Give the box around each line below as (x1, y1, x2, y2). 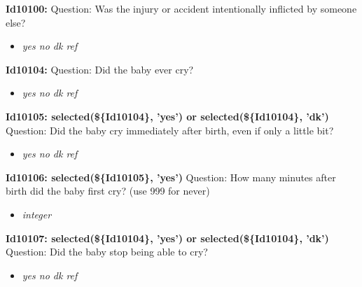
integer (22, 206, 52, 221)
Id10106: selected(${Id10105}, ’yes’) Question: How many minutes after (6, 169, 336, 184)
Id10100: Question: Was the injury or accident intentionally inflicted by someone (6, 1, 357, 15)
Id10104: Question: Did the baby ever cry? (6, 62, 194, 76)
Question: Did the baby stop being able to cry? (6, 244, 208, 259)
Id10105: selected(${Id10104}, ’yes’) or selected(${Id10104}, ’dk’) (6, 108, 329, 123)
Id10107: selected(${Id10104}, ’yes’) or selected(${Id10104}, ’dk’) (6, 230, 329, 245)
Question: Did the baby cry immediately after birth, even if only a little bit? (6, 122, 334, 137)
